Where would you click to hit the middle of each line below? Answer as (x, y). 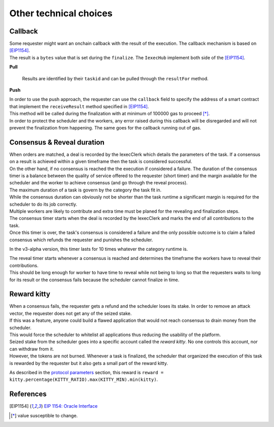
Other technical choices (61, 13)
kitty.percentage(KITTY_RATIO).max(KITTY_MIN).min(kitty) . (84, 380)
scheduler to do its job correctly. (43, 204)
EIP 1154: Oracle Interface (71, 406)
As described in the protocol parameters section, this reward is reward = (87, 372)
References (28, 394)
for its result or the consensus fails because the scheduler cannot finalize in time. (94, 280)
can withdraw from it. (32, 349)
